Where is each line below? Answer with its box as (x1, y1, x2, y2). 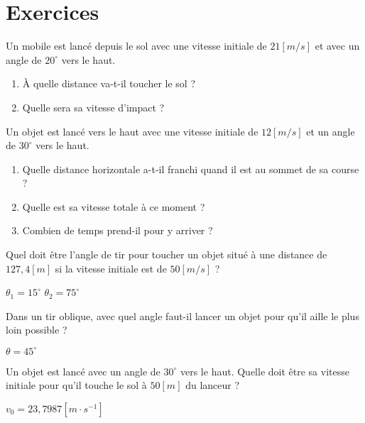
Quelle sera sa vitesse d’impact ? (22, 99, 165, 114)
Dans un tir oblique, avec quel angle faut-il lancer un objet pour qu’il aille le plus (6, 308, 359, 323)
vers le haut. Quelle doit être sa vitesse (180, 363, 349, 378)
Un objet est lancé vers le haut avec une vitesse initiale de (6, 123, 258, 138)
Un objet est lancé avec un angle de (6, 363, 160, 378)
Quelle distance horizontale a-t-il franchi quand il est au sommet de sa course (22, 161, 359, 176)
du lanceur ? (185, 378, 240, 392)
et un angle (306, 123, 355, 138)
